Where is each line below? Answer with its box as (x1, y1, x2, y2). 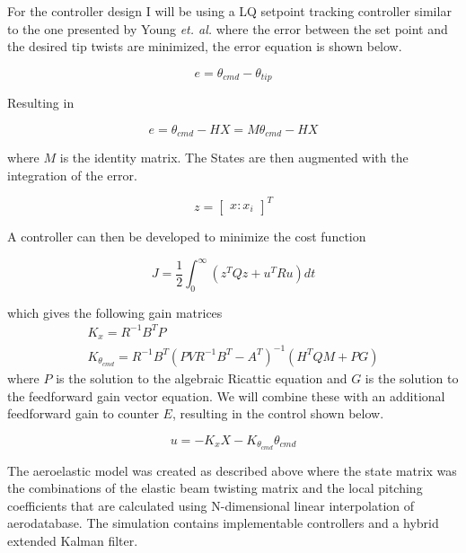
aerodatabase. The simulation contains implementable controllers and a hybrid (7, 513, 439, 532)
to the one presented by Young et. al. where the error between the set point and (7, 19, 448, 38)
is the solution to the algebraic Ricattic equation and (56, 368, 347, 387)
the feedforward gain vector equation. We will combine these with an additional (7, 386, 445, 405)
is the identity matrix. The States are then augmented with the (59, 148, 409, 167)
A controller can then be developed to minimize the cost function (7, 226, 366, 245)
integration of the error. (7, 165, 137, 184)
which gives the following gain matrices (7, 303, 223, 321)
